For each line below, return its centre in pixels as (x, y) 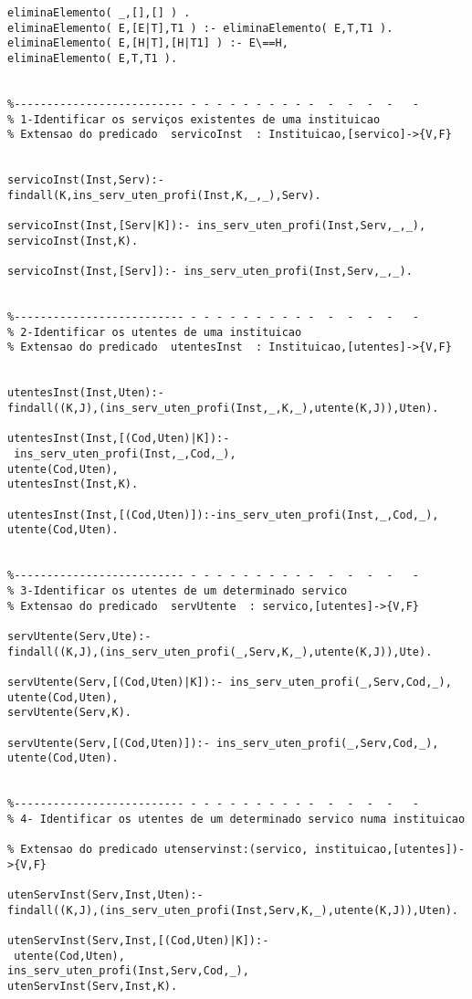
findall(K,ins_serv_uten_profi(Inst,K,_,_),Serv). (164, 195)
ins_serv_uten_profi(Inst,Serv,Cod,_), (128, 971)
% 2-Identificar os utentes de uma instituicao (155, 332)
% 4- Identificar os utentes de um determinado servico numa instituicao (236, 819)
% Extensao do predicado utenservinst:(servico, (158, 850)
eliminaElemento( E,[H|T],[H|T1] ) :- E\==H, (148, 43)
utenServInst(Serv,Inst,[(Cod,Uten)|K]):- (138, 941)
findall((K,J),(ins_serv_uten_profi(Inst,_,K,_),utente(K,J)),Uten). (223, 409)
